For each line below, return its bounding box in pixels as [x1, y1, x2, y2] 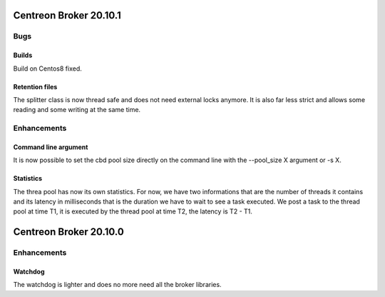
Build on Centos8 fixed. [13, 64, 82, 73]
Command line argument [13, 143, 88, 151]
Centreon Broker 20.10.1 [13, 9, 121, 21]
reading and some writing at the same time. [13, 106, 141, 114]
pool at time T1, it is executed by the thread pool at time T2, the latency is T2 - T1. [13, 207, 253, 216]
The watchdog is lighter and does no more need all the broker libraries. [13, 281, 222, 289]
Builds [13, 51, 33, 60]
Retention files [13, 82, 58, 91]
